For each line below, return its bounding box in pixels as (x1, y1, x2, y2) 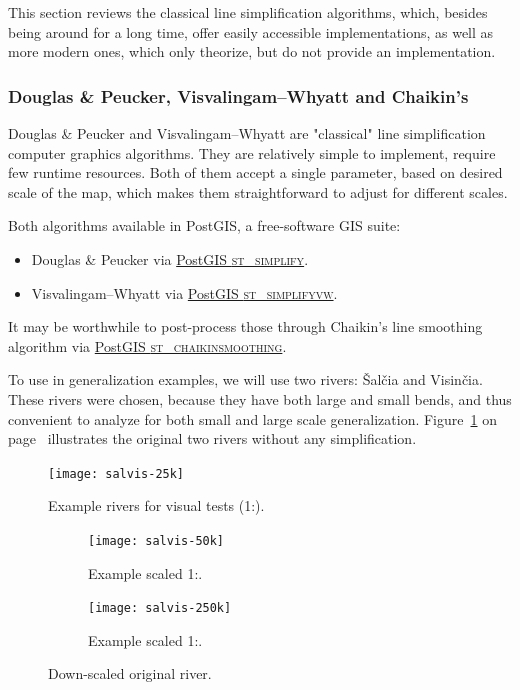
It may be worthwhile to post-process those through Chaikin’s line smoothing (8, 316, 483, 337)
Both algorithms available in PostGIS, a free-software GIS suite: (8, 215, 401, 236)
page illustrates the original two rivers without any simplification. (8, 428, 417, 449)
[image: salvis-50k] (88, 533, 225, 548)
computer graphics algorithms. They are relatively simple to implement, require (8, 142, 496, 163)
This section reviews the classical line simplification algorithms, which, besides (8, 2, 488, 22)
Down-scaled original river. (48, 663, 212, 684)
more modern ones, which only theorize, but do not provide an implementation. (8, 41, 496, 62)
